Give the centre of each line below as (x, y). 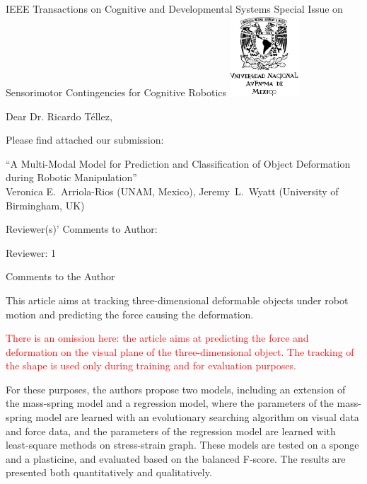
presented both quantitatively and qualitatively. (109, 472)
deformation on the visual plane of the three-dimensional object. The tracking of (180, 351)
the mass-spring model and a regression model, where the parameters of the (170, 403)
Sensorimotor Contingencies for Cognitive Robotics (116, 92)
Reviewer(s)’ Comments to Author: (82, 229)
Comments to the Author (60, 276)
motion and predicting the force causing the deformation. (130, 314)
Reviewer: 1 (31, 252)
